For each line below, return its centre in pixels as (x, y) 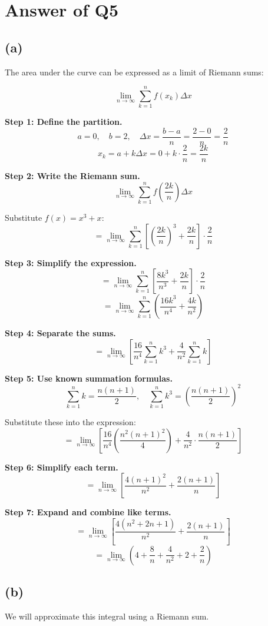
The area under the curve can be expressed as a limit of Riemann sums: (134, 72)
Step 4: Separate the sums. (60, 333)
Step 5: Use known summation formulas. (89, 378)
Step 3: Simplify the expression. (71, 262)
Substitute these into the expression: (70, 422)
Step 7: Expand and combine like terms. (88, 512)
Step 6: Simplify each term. (62, 467)
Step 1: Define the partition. (64, 122)
